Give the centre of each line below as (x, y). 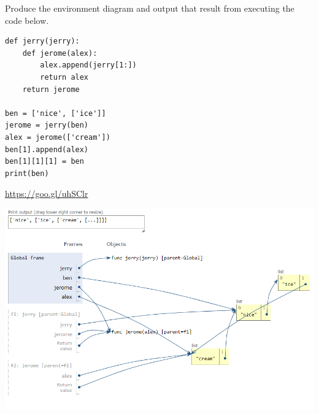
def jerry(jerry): (42, 41)
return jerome (51, 89)
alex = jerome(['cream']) (58, 137)
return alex (64, 77)
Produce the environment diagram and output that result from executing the (150, 8)
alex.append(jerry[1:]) (88, 65)
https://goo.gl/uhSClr (47, 194)
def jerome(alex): (60, 53)
